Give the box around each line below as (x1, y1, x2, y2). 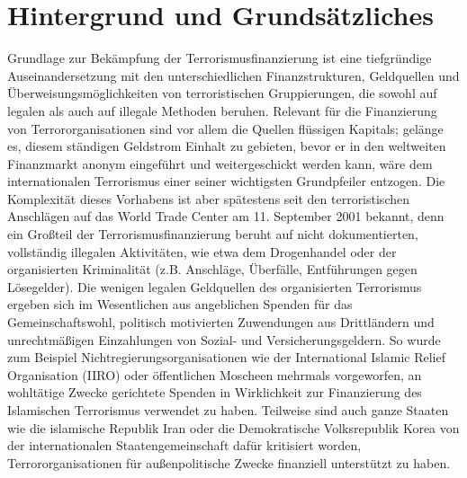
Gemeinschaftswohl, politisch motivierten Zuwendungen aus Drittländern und (7, 313, 435, 332)
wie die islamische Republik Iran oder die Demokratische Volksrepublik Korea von (7, 418, 460, 437)
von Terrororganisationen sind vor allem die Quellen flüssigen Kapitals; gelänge (7, 119, 444, 137)
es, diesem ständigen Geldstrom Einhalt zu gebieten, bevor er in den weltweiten (7, 137, 446, 155)
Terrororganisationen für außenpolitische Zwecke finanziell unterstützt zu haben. (7, 453, 451, 472)
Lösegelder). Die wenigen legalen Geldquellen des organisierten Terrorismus (7, 277, 422, 296)
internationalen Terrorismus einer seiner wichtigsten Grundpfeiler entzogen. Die (7, 172, 445, 190)
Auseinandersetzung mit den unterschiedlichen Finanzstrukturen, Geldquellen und (7, 66, 460, 84)
